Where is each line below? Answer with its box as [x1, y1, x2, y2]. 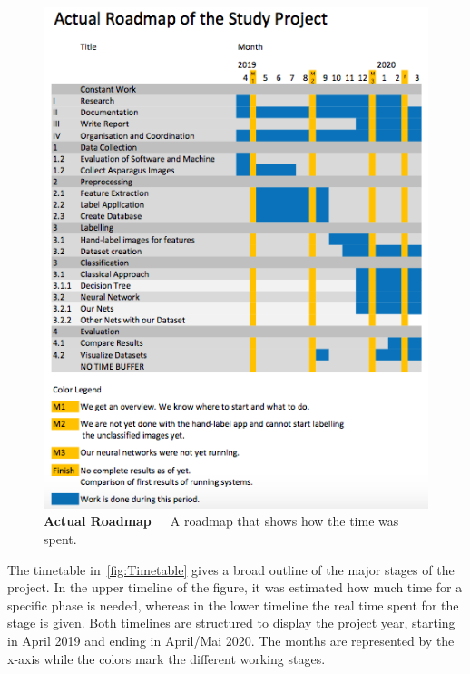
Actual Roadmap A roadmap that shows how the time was [44, 511, 399, 530]
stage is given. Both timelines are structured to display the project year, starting [7, 613, 455, 632]
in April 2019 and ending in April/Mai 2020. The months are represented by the [7, 630, 455, 649]
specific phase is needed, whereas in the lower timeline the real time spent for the [7, 595, 459, 614]
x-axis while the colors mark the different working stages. [7, 649, 326, 668]
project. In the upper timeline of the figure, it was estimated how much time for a [7, 578, 463, 597]
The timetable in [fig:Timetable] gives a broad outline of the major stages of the [7, 560, 455, 579]
